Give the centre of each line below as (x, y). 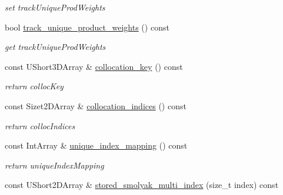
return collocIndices (40, 125)
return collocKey (34, 86)
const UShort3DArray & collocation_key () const (94, 66)
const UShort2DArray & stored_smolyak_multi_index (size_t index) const (142, 185)
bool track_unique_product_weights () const (87, 27)
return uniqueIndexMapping (54, 165)
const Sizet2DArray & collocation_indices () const (96, 105)
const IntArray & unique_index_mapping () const (96, 145)
